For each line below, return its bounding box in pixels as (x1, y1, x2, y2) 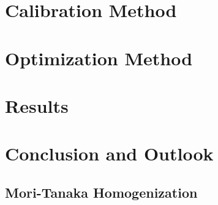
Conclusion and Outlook (5, 141, 214, 166)
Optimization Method (5, 45, 193, 70)
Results (5, 93, 69, 118)
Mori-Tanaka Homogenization (5, 182, 198, 201)
